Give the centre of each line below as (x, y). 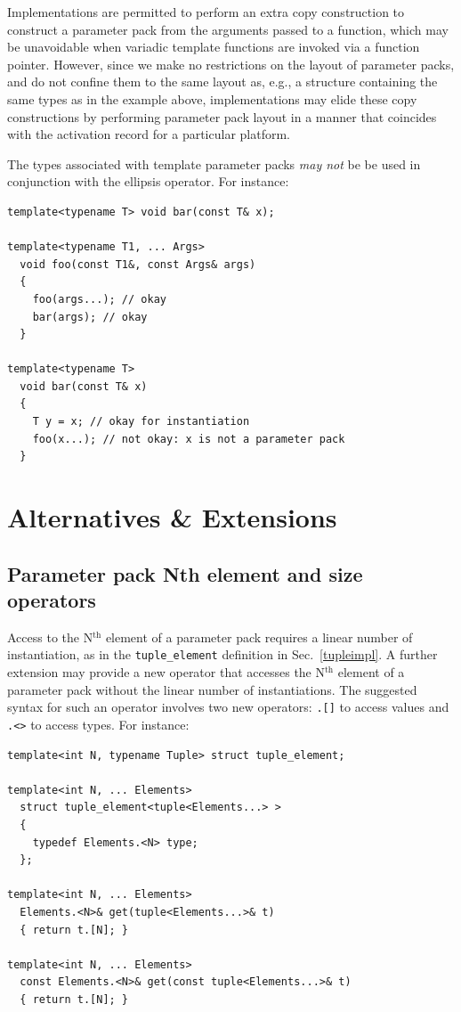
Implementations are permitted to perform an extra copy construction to (206, 12)
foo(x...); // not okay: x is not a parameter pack (189, 439)
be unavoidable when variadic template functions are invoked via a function (214, 47)
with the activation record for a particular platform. (149, 134)
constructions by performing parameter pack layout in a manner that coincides (222, 116)
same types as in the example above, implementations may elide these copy (212, 98)
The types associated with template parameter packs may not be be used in (214, 163)
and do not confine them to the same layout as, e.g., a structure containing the (222, 82)
